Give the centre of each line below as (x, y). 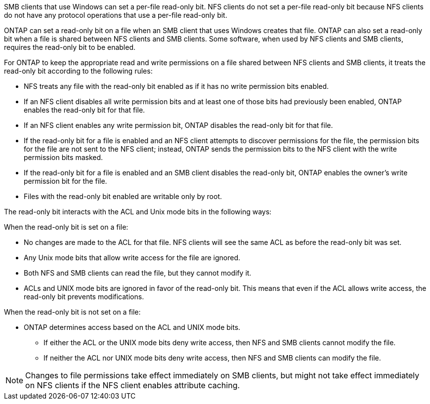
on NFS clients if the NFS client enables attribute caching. (133, 385)
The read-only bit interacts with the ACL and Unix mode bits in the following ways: (138, 212)
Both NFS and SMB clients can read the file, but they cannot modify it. (138, 273)
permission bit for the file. (65, 181)
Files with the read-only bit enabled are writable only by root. (123, 196)
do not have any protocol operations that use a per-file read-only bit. (116, 15)
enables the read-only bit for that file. (85, 110)
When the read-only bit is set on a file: (66, 227)
